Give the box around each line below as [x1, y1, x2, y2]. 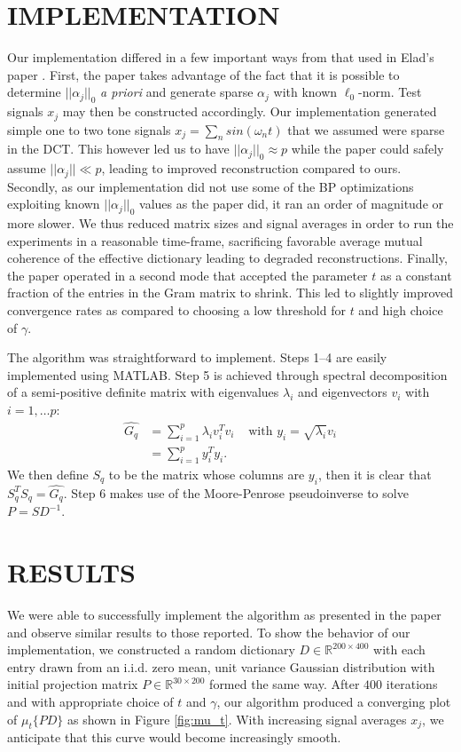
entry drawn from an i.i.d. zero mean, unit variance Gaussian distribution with [7, 657, 435, 676]
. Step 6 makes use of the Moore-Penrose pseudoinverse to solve [63, 483, 409, 502]
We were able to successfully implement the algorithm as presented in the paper [7, 606, 441, 624]
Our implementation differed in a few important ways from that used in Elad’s [7, 48, 434, 67]
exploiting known [7, 194, 100, 213]
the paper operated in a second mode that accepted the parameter [7, 265, 368, 284]
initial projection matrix [7, 675, 138, 693]
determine [7, 83, 61, 101]
